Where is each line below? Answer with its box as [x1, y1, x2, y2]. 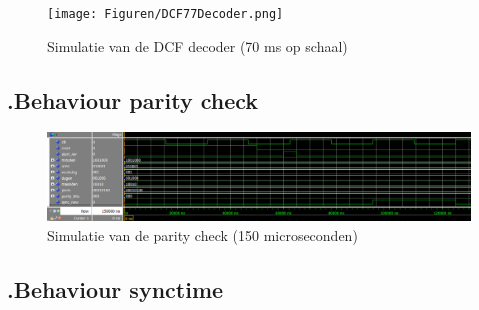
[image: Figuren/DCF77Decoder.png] [47, 7, 284, 21]
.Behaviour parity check [7, 84, 259, 115]
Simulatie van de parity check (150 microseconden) [47, 225, 358, 246]
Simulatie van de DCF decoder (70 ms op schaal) [47, 35, 348, 56]
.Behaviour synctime [7, 274, 224, 305]
